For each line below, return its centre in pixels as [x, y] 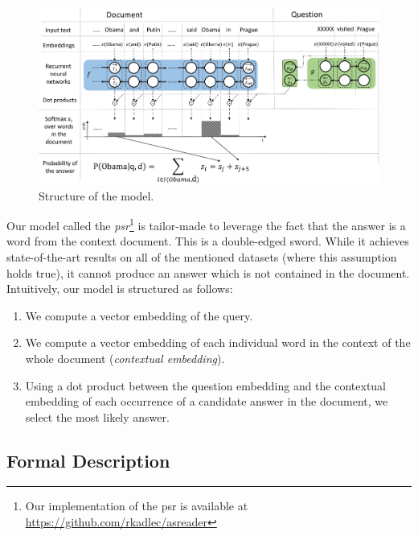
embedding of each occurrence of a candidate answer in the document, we [207, 401]
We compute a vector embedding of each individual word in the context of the [218, 342]
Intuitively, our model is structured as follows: [120, 289]
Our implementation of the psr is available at [137, 506]
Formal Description [88, 460]
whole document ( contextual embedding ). [125, 358]
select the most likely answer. [97, 416]
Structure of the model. [96, 195]
